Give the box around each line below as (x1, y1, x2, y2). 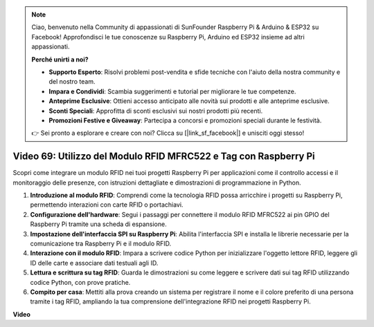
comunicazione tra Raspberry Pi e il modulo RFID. (30, 239, 172, 247)
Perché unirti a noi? (31, 55, 89, 64)
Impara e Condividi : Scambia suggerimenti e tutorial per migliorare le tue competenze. (48, 87, 296, 95)
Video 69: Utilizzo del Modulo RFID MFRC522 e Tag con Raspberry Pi (12, 151, 315, 162)
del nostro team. (48, 77, 96, 86)
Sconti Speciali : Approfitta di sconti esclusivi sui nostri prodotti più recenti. (48, 106, 263, 115)
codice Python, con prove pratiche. (30, 278, 131, 286)
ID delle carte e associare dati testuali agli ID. (30, 259, 159, 267)
